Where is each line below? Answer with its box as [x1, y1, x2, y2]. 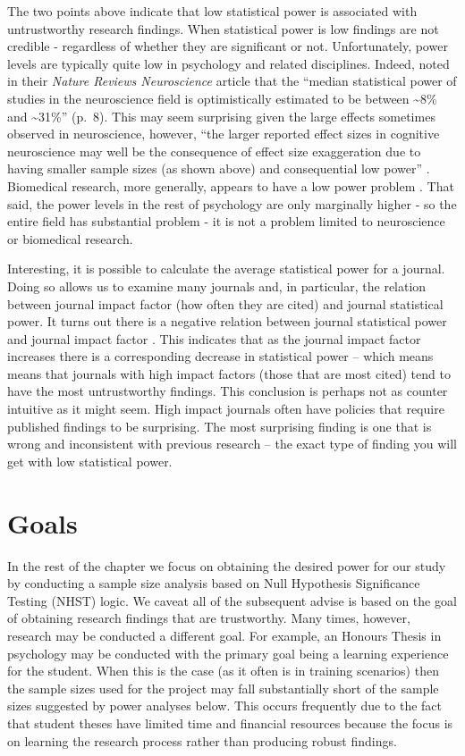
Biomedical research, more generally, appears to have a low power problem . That [7, 176, 454, 195]
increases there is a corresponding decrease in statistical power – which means [7, 347, 434, 365]
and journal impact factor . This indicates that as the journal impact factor [7, 329, 421, 348]
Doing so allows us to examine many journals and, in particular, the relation [7, 276, 427, 295]
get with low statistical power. [7, 451, 173, 470]
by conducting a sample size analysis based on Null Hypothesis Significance [7, 574, 420, 592]
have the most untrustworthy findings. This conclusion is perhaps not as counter [7, 382, 448, 400]
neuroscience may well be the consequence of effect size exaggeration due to [7, 141, 421, 160]
